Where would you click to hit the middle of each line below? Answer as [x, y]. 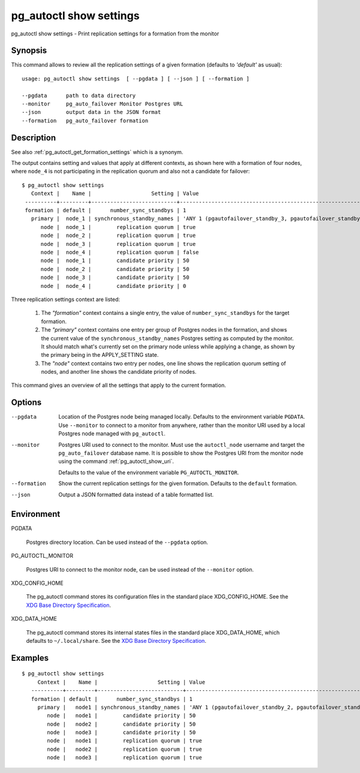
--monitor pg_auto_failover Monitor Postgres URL [102, 104]
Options [26, 403]
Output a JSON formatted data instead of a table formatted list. [136, 494]
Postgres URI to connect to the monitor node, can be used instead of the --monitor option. [140, 569]
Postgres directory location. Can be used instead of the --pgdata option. [117, 542]
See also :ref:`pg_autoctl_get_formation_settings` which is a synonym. [97, 152]
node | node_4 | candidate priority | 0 [113, 286]
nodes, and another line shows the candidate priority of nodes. [119, 372]
